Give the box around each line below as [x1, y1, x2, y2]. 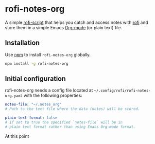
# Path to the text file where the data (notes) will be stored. [5, 107, 140, 111]
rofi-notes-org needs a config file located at [5, 88, 93, 93]
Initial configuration [5, 74, 66, 83]
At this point [5, 133, 29, 139]
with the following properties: [23, 92, 83, 98]
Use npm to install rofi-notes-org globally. [5, 52, 91, 57]
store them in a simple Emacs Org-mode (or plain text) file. [5, 24, 122, 30]
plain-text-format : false [5, 115, 57, 120]
